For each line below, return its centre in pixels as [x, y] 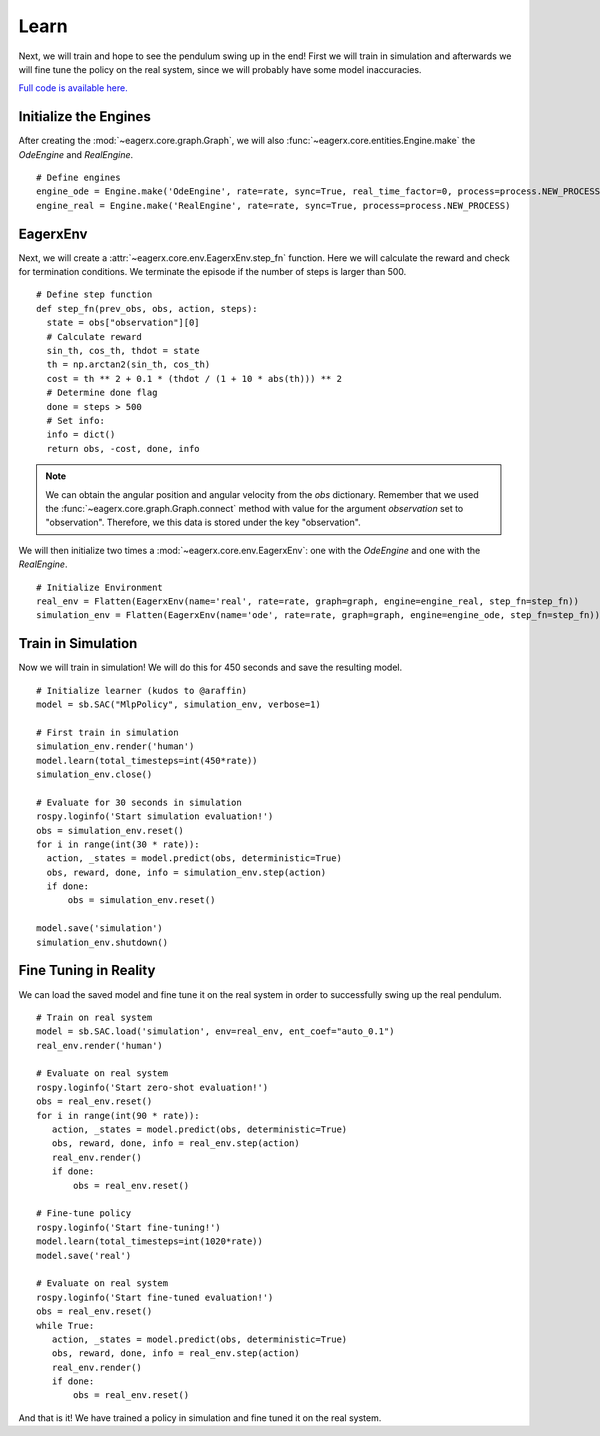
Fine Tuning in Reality [87, 970]
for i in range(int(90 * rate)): [118, 1115]
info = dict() [81, 434]
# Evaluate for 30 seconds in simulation [139, 802]
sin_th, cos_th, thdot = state [123, 351]
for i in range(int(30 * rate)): [118, 844]
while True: [65, 1325]
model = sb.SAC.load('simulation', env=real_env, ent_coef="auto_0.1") [215, 1031]
